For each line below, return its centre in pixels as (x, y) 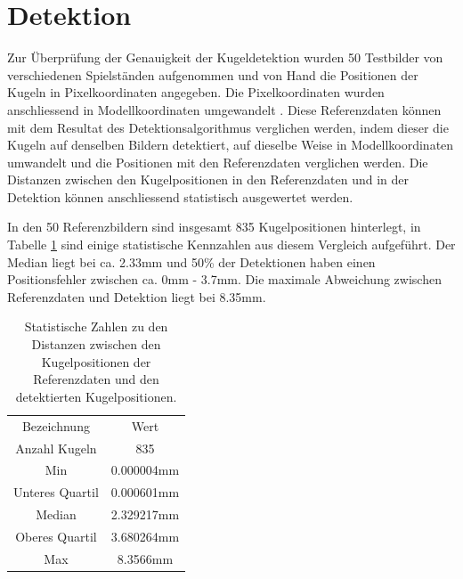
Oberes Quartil (56, 536)
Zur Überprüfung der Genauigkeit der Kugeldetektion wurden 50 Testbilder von (225, 57)
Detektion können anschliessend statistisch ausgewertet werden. (180, 196)
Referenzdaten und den (96, 379)
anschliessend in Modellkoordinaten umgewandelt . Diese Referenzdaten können (224, 109)
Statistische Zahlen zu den (96, 326)
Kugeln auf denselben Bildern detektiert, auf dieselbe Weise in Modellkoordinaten (231, 145)
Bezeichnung (56, 425)
